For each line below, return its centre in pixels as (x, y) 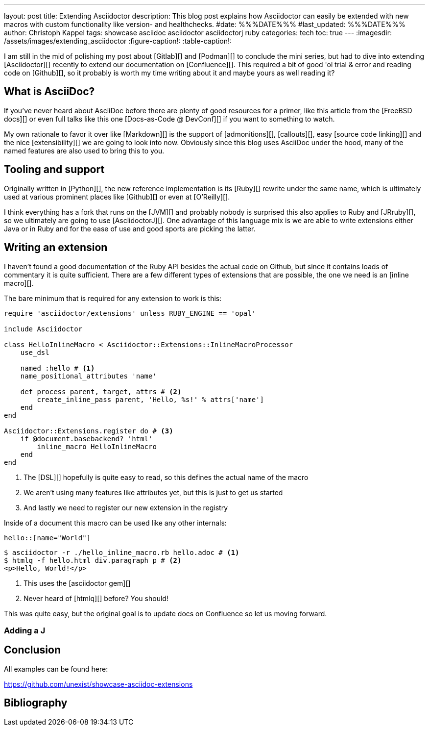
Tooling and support (54, 170)
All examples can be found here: (56, 669)
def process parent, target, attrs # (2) (101, 391)
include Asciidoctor (43, 329)
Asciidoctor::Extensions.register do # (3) (89, 431)
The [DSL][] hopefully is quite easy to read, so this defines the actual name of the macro (166, 477)
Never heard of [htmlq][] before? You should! (96, 598)
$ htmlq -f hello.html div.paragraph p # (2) (93, 560)
